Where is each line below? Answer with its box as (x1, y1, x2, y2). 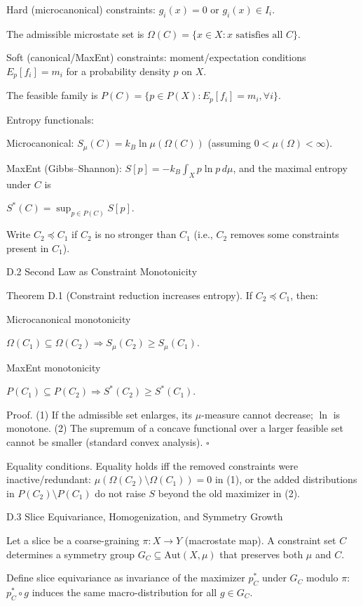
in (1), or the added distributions (214, 472, 357, 487)
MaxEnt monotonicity (6, 360, 101, 374)
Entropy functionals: (6, 112, 94, 126)
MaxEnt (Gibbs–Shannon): (6, 160, 122, 175)
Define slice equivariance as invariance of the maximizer (6, 570, 245, 585)
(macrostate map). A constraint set (184, 532, 336, 547)
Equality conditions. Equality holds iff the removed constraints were (6, 458, 299, 473)
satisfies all (235, 29, 283, 40)
